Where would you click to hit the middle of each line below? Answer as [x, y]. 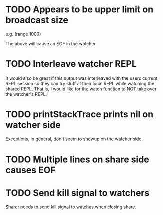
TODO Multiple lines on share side [77, 159]
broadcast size [37, 20]
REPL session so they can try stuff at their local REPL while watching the [80, 83]
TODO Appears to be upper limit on [79, 9]
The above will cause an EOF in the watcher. [51, 43]
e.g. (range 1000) [23, 34]
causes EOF [31, 170]
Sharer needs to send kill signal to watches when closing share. [71, 207]
